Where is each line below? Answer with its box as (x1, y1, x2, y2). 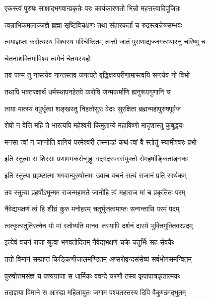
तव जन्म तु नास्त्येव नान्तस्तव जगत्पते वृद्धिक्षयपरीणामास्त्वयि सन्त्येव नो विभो (4, 70, 190, 80)
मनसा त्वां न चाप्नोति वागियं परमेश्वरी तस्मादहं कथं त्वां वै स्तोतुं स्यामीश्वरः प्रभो (4, 136, 197, 147)
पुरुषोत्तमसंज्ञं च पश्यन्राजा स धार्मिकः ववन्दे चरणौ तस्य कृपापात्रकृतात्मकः (4, 270, 181, 281)
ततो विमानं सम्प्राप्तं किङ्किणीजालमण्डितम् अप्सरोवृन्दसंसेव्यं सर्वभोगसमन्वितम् (4, 253, 192, 264)
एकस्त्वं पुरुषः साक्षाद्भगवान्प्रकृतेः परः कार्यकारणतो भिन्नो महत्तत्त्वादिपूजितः (4, 3, 181, 13)
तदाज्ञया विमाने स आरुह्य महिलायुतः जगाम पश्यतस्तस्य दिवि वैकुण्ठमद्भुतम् (4, 287, 186, 298)
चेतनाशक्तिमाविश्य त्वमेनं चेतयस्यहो (4, 53, 91, 63)
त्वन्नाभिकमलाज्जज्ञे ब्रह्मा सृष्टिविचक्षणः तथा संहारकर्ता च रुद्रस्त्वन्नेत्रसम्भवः (4, 19, 182, 30)
